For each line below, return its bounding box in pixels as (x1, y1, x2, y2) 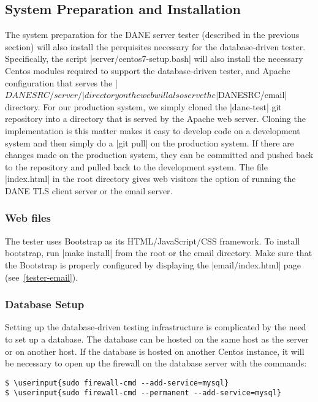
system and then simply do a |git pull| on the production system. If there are (5, 136, 294, 149)
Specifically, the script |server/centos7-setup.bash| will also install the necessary (5, 52, 303, 65)
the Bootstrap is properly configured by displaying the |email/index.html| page (5, 258, 301, 271)
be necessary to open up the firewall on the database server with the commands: (5, 357, 307, 370)
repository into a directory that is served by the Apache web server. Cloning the (5, 112, 306, 125)
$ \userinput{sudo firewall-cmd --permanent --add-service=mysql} (5, 389, 282, 398)
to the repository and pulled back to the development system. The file (5, 160, 268, 173)
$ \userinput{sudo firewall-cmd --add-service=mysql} (5, 378, 229, 387)
